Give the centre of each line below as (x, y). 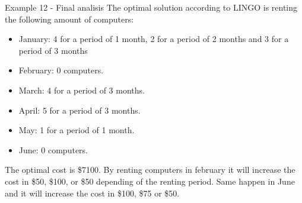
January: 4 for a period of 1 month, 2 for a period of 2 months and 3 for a (154, 39)
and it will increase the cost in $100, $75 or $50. (92, 193)
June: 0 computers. (53, 149)
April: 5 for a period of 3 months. (80, 110)
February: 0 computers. (61, 70)
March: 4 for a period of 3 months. (82, 90)
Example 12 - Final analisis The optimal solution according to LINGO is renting (151, 7)
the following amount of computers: (69, 19)
